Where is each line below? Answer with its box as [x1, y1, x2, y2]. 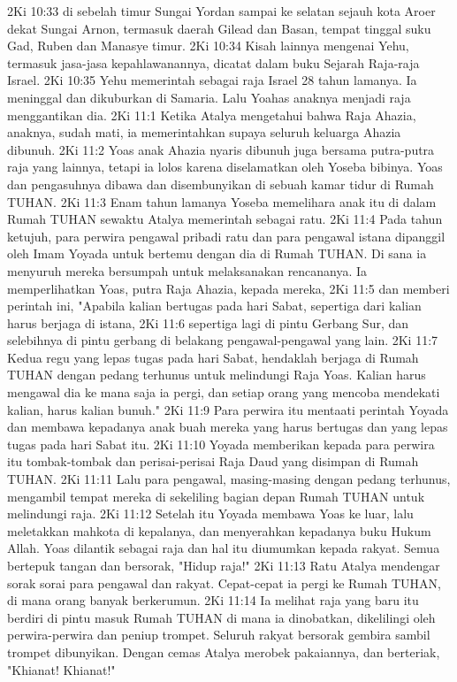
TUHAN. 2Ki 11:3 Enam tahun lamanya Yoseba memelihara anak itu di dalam [7, 192, 437, 211]
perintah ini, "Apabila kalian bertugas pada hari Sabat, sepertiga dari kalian [7, 296, 422, 315]
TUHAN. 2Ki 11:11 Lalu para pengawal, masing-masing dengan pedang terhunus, [7, 470, 451, 488]
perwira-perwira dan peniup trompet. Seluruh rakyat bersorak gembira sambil [7, 625, 430, 644]
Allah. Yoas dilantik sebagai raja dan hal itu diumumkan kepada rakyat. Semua [7, 539, 440, 557]
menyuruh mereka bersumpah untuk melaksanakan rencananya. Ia [7, 261, 368, 280]
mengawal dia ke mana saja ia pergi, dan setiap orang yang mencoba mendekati [7, 383, 440, 402]
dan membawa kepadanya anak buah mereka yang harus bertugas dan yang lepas [7, 418, 448, 436]
